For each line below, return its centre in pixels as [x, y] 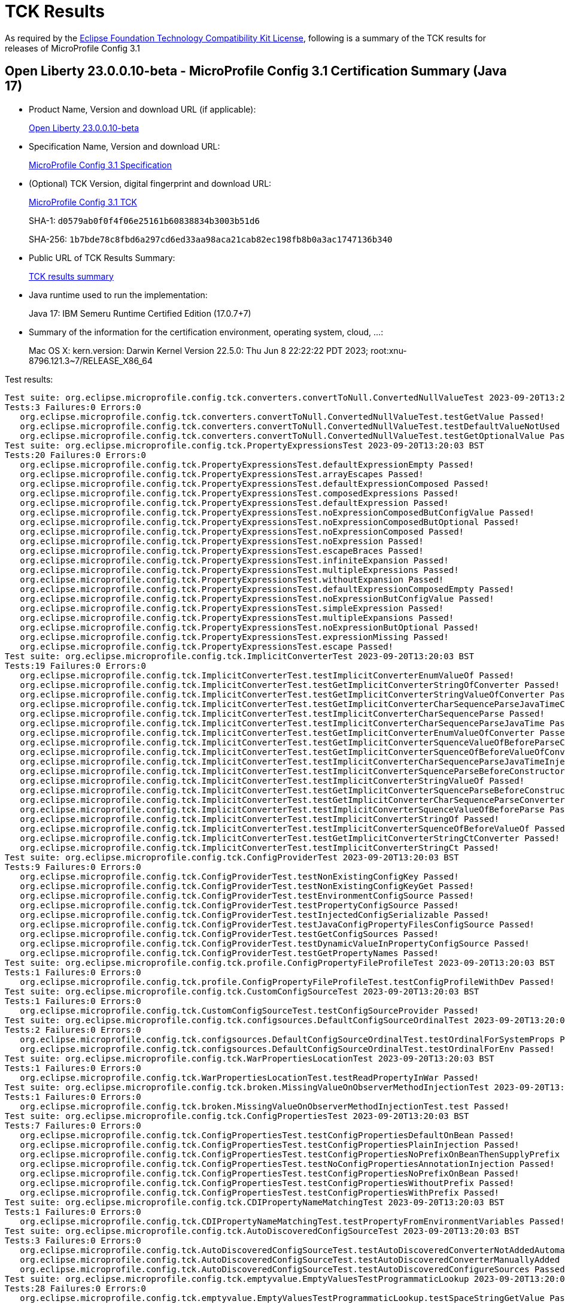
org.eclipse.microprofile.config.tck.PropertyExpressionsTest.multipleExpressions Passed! [239, 570]
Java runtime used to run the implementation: [118, 295]
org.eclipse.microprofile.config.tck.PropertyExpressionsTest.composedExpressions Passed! [239, 493]
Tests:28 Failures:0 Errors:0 [76, 1288]
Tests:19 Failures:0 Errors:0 [76, 665]
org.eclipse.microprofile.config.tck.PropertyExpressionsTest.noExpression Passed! [222, 541]
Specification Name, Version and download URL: [124, 146]
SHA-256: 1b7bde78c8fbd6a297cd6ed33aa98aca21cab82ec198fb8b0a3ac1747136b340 [211, 239]
